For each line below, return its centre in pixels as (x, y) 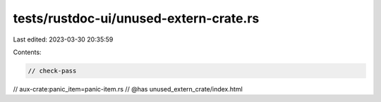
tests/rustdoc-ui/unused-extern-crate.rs (136, 18)
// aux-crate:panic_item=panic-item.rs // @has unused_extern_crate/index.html (128, 89)
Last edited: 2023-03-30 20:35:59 (63, 39)
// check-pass (52, 71)
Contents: (27, 52)
